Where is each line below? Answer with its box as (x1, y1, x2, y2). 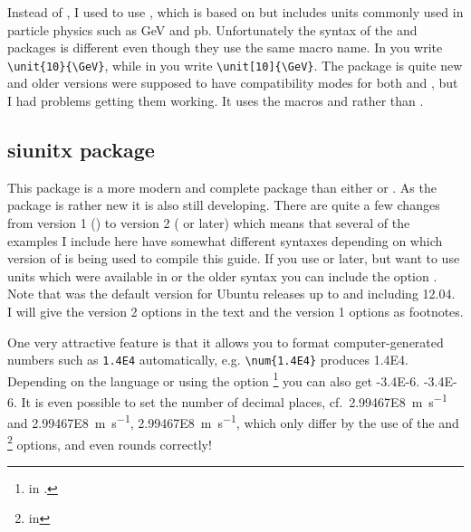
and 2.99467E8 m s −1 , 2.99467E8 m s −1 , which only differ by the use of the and (7, 411, 459, 432)
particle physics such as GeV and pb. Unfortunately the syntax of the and (7, 20, 418, 39)
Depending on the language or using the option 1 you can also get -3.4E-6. (7, 368, 420, 390)
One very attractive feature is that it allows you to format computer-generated (7, 332, 444, 351)
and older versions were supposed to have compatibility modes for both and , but (7, 73, 458, 92)
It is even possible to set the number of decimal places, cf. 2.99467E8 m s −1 (21, 390, 447, 411)
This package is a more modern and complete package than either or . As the (7, 177, 437, 196)
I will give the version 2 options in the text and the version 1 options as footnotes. (7, 301, 464, 320)
